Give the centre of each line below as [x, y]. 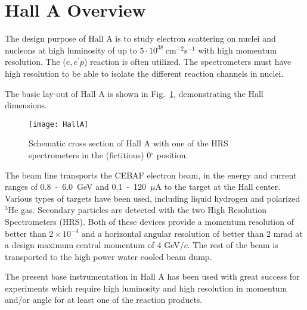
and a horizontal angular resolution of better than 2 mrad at [192, 233]
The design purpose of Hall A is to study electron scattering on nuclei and [140, 38]
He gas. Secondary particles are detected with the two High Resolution [137, 210]
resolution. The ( [35, 62]
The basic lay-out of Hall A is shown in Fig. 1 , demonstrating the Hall [134, 93]
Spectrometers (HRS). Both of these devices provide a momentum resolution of [149, 221]
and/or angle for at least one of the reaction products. [104, 300]
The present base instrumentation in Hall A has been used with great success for [152, 276]
